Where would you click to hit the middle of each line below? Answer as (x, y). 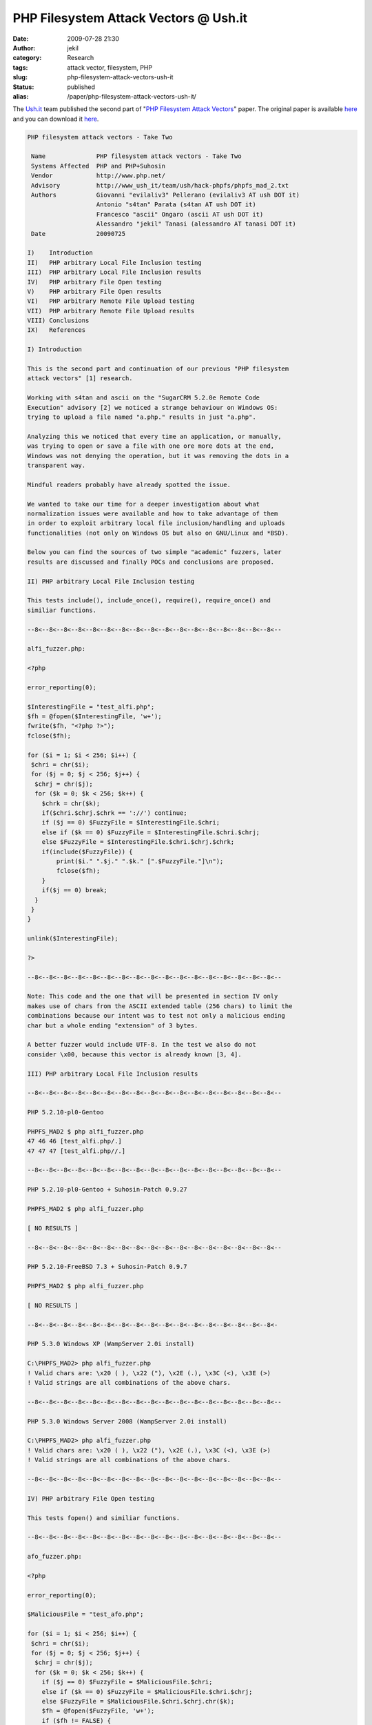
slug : (20, 77)
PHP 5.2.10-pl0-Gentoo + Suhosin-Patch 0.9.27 (107, 1190)
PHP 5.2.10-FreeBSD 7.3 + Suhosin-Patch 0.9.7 (107, 1267)
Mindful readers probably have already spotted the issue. (129, 484)
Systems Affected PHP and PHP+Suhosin (98, 166)
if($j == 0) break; (75, 890)
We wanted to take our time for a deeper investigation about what (144, 504)
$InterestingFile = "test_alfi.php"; (91, 707)
